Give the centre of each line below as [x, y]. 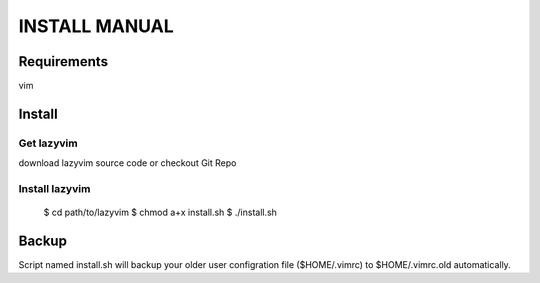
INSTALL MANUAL [96, 26]
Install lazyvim [54, 188]
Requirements [63, 61]
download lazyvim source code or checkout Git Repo [127, 163]
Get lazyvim [48, 143]
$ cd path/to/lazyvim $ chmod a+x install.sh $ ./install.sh [160, 212]
